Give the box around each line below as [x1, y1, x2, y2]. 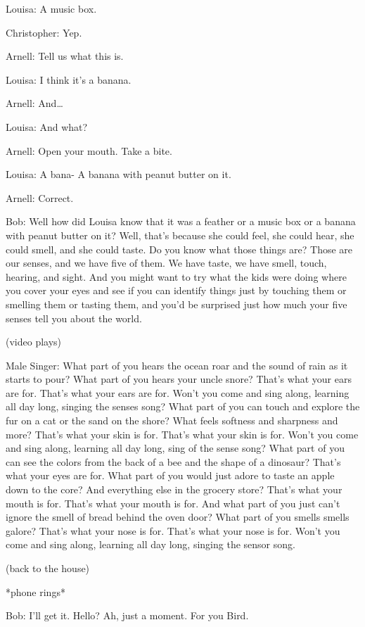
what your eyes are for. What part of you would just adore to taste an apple [6, 468, 335, 483]
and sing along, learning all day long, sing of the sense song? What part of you [6, 441, 345, 455]
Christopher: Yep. [6, 25, 82, 39]
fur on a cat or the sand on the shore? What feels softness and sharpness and [6, 413, 338, 428]
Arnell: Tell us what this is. [6, 49, 124, 63]
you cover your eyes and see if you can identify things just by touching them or [6, 283, 347, 298]
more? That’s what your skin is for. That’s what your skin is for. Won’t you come [6, 426, 359, 441]
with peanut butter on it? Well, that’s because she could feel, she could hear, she [6, 227, 354, 242]
